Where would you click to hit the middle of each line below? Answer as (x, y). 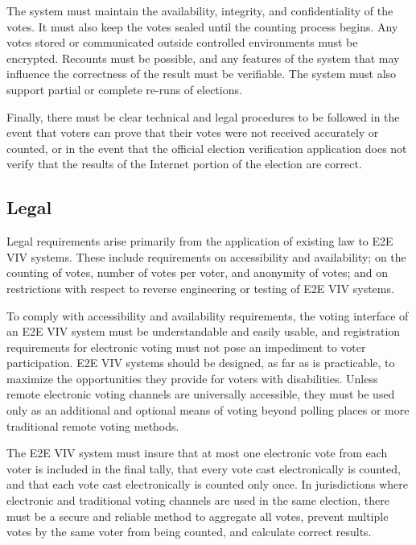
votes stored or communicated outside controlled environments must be (182, 42)
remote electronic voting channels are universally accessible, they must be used (201, 394)
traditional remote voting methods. (93, 425)
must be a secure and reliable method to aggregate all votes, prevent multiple (198, 516)
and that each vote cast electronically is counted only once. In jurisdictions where (207, 484)
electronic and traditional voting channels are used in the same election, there (198, 500)
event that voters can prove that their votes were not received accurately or (193, 132)
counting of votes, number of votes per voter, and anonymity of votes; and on (198, 272)
